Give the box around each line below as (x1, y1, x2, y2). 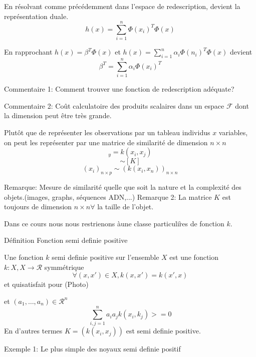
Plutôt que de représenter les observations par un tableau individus (4, 127, 210, 138)
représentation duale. (4, 11, 69, 21)
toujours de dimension (4, 201, 72, 212)
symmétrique (44, 261, 84, 272)
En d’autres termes (4, 325, 63, 336)
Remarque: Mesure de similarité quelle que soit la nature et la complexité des (4, 182, 241, 192)
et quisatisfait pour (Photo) (4, 279, 89, 289)
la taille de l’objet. (97, 201, 154, 212)
